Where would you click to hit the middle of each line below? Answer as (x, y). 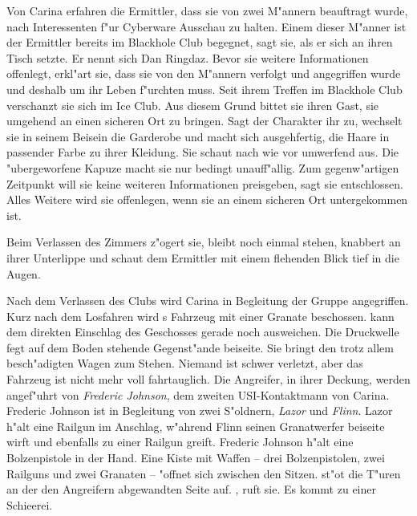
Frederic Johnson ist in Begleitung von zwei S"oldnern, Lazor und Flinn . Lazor (200, 410)
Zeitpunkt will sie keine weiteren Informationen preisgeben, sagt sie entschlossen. (205, 183)
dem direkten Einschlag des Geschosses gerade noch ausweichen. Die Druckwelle (203, 332)
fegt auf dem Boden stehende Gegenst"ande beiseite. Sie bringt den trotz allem (200, 347)
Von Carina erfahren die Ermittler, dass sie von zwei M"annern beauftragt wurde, (207, 10)
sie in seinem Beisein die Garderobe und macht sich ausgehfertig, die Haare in (198, 136)
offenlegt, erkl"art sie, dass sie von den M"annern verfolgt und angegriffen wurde (204, 73)
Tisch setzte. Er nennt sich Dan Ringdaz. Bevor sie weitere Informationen (188, 57)
